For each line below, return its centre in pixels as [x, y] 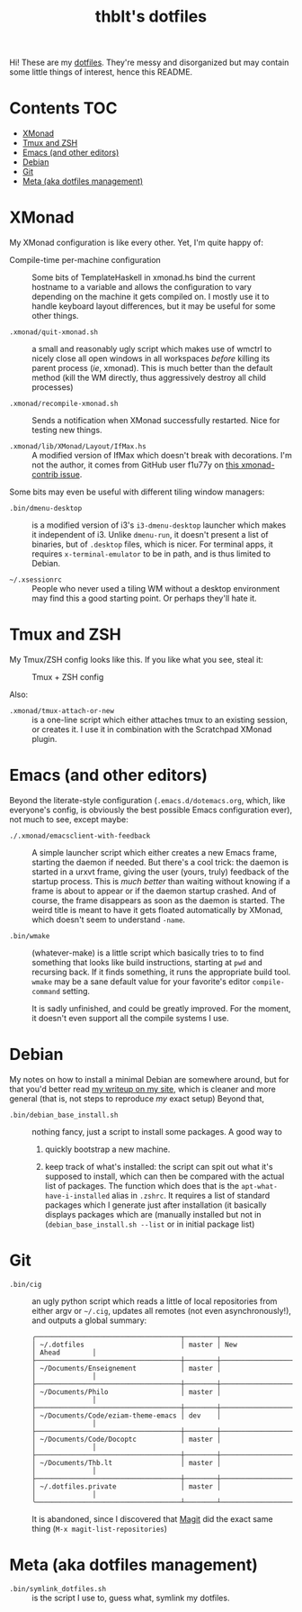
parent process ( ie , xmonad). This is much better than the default [152, 368]
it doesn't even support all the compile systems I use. [130, 1018]
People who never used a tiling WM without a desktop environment [156, 589]
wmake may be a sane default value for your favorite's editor [141, 981]
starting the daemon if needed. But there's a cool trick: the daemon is [160, 862]
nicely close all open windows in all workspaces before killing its [151, 358]
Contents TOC [63, 109]
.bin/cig [26, 1284]
